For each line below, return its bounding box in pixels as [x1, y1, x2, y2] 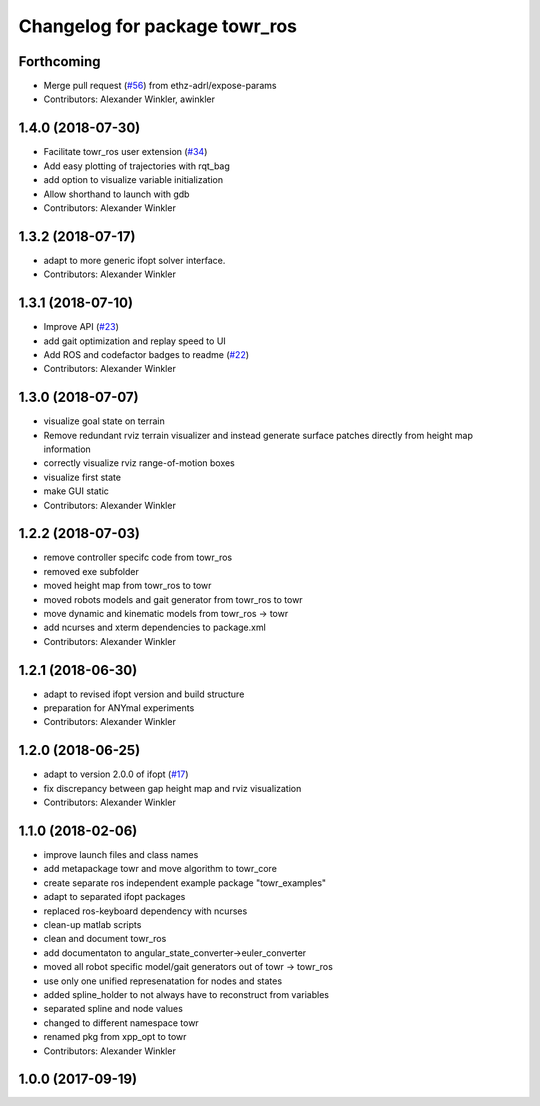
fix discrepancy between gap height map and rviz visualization [43, 782, 302, 794]
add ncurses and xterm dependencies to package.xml [43, 621, 267, 634]
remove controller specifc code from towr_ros [43, 551, 233, 564]
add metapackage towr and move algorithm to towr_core [43, 863, 277, 875]
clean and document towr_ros [43, 933, 167, 945]
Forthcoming [18, 53, 101, 70]
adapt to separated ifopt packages [43, 891, 186, 903]
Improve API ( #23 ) [43, 321, 120, 333]
